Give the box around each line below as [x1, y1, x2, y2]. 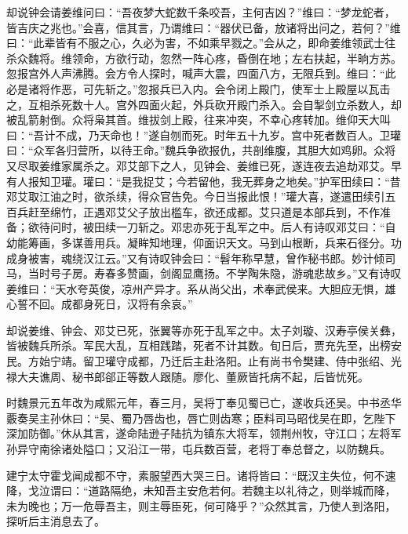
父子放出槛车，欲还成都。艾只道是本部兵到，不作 [126, 203, 380, 220]
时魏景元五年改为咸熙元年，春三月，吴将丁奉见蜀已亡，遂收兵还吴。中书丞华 [6, 394, 402, 411]
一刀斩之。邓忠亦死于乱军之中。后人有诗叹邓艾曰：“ [115, 219, 385, 235]
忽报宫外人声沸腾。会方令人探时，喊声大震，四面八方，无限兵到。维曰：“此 [6, 65, 396, 82]
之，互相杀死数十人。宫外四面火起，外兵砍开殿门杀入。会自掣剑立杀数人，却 [6, 96, 402, 112]
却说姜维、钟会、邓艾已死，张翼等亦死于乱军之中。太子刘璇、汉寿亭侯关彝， [6, 321, 402, 338]
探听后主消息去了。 [6, 513, 105, 529]
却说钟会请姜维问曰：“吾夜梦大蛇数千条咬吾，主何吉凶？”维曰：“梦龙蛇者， [6, 4, 395, 20]
